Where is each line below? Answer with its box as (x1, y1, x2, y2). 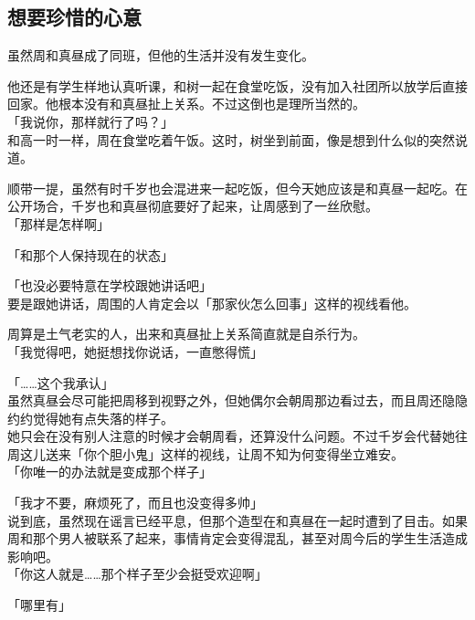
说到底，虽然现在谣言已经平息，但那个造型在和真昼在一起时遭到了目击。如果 (7, 510, 468, 530)
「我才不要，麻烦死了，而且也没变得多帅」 (7, 493, 263, 512)
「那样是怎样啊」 (7, 214, 110, 233)
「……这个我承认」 (7, 373, 114, 392)
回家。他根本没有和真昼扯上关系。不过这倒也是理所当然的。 (7, 94, 365, 113)
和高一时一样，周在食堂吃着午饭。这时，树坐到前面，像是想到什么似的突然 (7, 130, 455, 149)
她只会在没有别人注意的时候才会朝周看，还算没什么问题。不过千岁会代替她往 (7, 426, 468, 446)
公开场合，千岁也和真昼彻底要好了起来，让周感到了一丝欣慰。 (7, 196, 378, 215)
